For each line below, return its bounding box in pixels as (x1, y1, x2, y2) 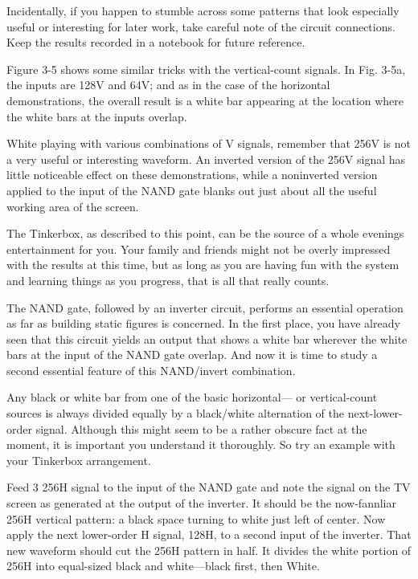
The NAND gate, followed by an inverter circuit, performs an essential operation (6, 299, 404, 316)
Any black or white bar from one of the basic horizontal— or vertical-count (6, 389, 378, 406)
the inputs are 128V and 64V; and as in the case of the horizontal (6, 76, 330, 93)
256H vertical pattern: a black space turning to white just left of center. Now (6, 510, 386, 527)
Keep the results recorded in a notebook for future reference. (6, 34, 305, 51)
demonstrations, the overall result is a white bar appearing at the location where (6, 92, 404, 108)
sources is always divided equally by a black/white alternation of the (6, 405, 344, 422)
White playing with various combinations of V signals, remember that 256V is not (6, 135, 411, 152)
